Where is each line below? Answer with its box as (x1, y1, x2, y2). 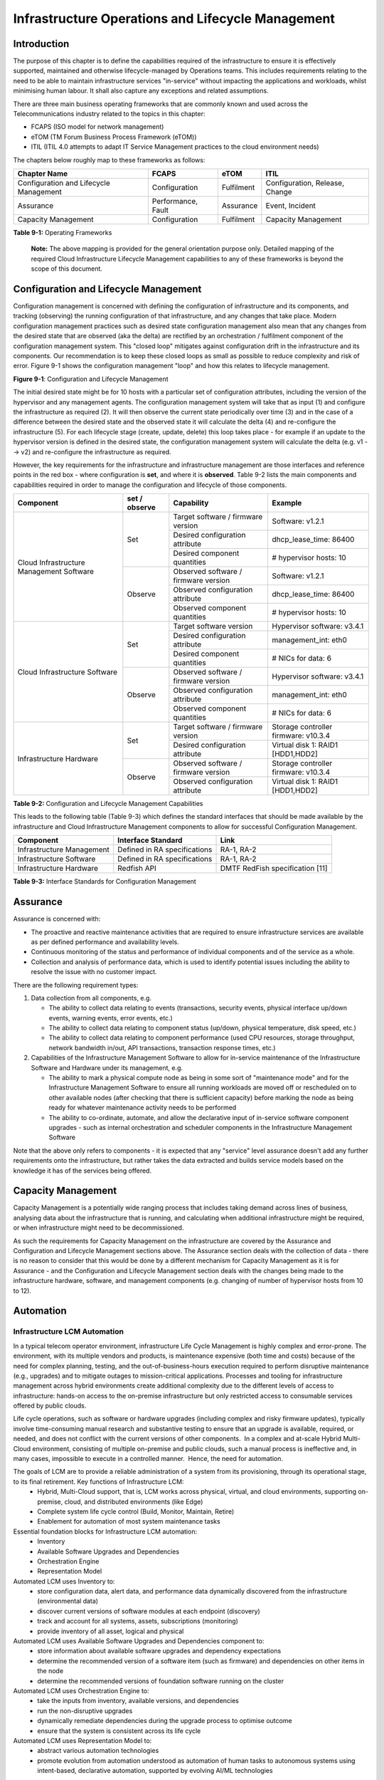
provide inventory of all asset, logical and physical (37, 1627, 184, 1635)
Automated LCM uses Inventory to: (13, 1577, 115, 1586)
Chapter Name (17, 168, 68, 178)
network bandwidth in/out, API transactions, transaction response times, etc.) (48, 1043, 276, 1052)
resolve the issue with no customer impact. (31, 968, 157, 976)
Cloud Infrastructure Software (17, 666, 117, 676)
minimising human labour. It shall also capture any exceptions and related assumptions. (13, 86, 270, 95)
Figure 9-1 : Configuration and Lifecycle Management (13, 375, 169, 383)
